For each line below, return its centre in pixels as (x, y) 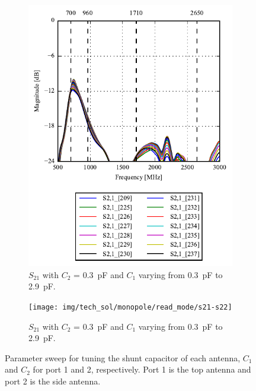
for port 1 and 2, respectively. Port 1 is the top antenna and (142, 369)
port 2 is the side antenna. (53, 381)
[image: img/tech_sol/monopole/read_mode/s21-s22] (130, 307)
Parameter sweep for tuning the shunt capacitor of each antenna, (123, 357)
